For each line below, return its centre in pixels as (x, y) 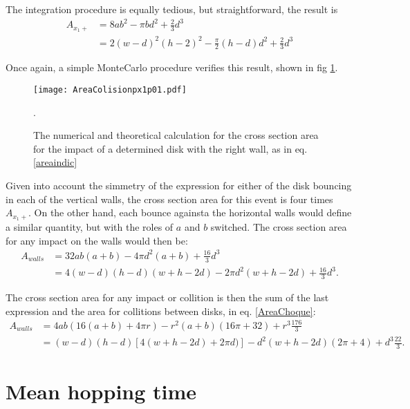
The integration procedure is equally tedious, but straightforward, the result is (172, 9)
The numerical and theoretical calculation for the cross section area (176, 135)
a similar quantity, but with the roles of (90, 227)
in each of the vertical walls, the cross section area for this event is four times (169, 199)
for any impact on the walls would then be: (97, 240)
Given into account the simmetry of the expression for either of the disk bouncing (179, 185)
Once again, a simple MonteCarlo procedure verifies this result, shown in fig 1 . (172, 67)
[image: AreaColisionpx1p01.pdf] (110, 89)
